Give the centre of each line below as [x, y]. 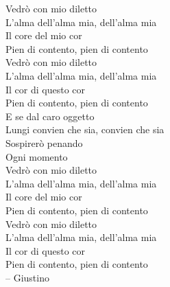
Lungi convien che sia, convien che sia [85, 129]
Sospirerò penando [44, 142]
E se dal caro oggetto [50, 116]
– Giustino [27, 277]
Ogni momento [37, 156]
